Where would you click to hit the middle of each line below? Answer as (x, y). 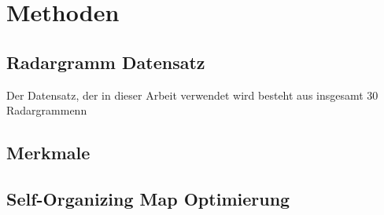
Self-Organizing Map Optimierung (148, 198)
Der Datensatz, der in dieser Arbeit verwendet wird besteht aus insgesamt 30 (192, 95)
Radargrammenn (47, 110)
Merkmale (48, 153)
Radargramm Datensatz (106, 62)
